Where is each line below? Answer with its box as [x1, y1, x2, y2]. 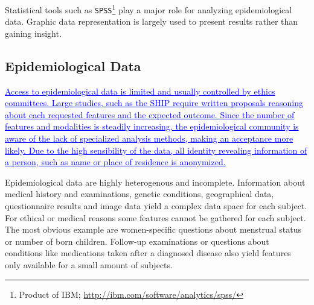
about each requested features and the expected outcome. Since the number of [5, 108, 295, 121]
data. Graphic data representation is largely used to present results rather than [5, 15, 298, 28]
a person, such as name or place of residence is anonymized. [5, 156, 226, 168]
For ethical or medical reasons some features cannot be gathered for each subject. [5, 211, 306, 224]
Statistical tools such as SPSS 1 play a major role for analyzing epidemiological [5, 2, 292, 16]
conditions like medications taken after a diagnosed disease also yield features [5, 247, 291, 259]
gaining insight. [5, 27, 62, 39]
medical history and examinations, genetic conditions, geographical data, [5, 187, 274, 200]
